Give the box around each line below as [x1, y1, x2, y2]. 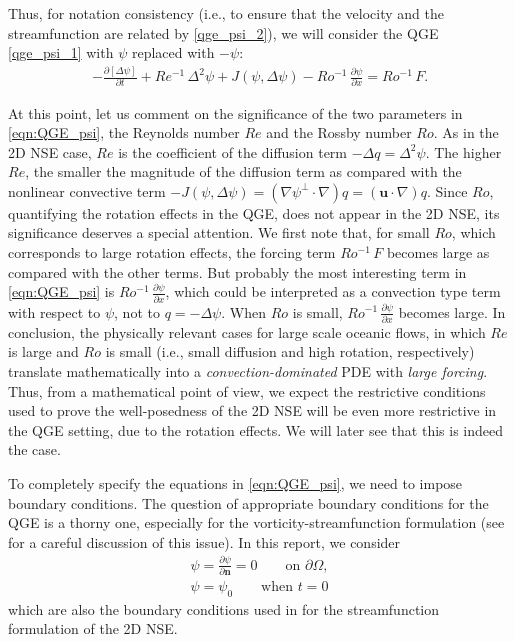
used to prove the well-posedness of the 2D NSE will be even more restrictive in [8, 400, 497, 421]
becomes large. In [398, 301, 506, 322]
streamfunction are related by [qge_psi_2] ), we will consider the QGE [8, 22, 439, 43]
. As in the [433, 122, 499, 143]
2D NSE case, [8, 141, 92, 162]
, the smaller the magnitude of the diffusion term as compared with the [25, 161, 462, 182]
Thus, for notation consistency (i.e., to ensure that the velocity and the [8, 3, 444, 23]
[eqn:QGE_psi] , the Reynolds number [8, 122, 240, 143]
